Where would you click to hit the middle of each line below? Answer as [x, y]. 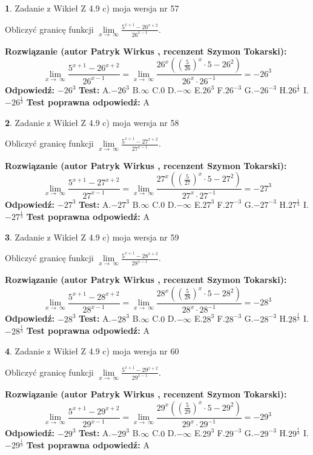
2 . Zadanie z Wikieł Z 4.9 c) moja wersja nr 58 [92, 122]
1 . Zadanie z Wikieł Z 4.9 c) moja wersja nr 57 [92, 8]
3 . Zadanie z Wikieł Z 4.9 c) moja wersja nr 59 [92, 237]
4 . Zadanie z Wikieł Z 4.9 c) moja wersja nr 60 [92, 351]
